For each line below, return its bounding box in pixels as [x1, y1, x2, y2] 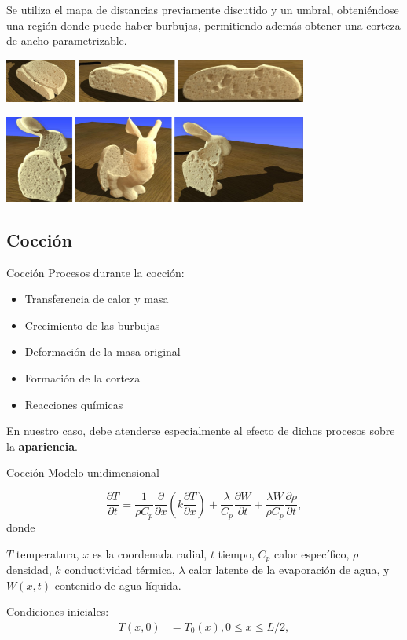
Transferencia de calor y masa [24, 291, 169, 307]
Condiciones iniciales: [6, 603, 109, 620]
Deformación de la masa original [24, 343, 181, 360]
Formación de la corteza [24, 369, 141, 386]
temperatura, [16, 545, 79, 561]
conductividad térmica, [64, 561, 175, 577]
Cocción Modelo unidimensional [6, 464, 159, 481]
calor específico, [273, 545, 350, 561]
